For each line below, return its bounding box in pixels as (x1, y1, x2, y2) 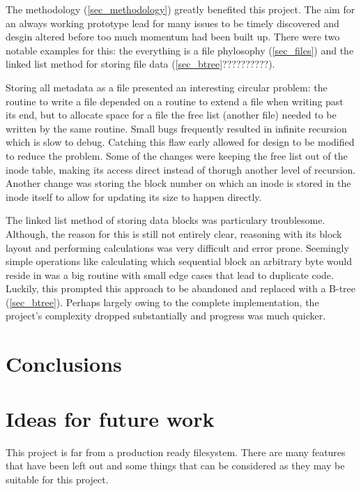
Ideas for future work (6, 404, 215, 432)
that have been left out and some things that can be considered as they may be (6, 458, 345, 473)
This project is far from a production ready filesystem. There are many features (6, 444, 346, 459)
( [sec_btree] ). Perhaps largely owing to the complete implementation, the (6, 294, 319, 309)
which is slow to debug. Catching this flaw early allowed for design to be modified (6, 135, 355, 149)
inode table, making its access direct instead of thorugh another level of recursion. (6, 162, 356, 176)
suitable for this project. (6, 471, 109, 486)
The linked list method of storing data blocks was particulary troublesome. (6, 213, 325, 227)
